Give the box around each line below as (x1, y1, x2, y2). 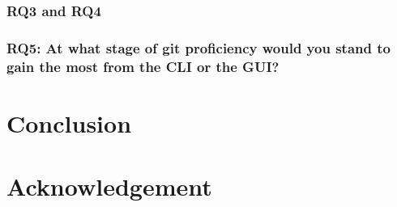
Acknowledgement (6, 170, 212, 203)
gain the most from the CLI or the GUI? (6, 56, 280, 76)
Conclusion (6, 106, 132, 139)
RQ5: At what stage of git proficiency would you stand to (6, 37, 391, 57)
